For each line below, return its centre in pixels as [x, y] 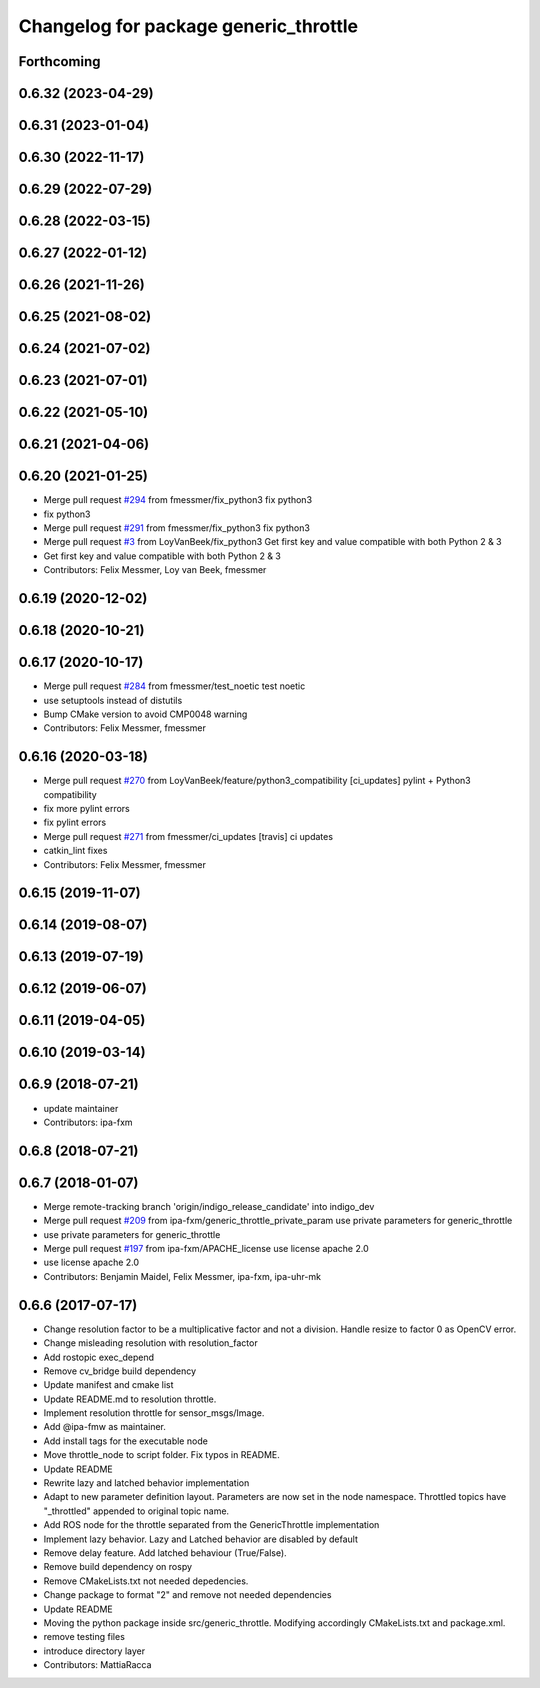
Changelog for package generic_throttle [188, 26]
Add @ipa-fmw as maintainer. [105, 1427]
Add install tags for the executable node [126, 1441]
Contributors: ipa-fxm [88, 1122]
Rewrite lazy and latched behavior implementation [146, 1483]
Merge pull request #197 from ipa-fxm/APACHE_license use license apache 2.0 [206, 1249]
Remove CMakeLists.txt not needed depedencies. [146, 1581]
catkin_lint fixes [75, 851]
